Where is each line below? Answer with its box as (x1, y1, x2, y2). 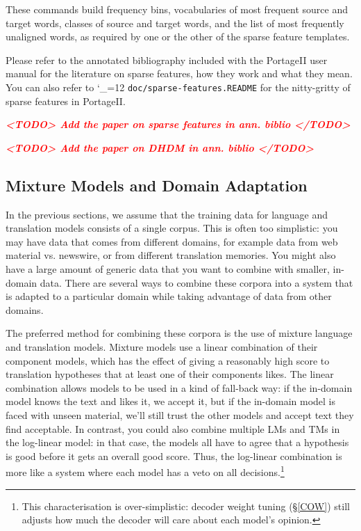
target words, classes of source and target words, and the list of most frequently (6, 15, 344, 30)
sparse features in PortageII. (6, 93, 126, 108)
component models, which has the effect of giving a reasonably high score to (6, 353, 330, 367)
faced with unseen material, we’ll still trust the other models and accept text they (6, 407, 354, 422)
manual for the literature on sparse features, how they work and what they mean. (6, 66, 353, 81)
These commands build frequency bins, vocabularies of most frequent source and (6, 2, 348, 16)
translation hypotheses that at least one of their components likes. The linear (6, 367, 334, 381)
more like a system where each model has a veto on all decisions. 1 (6, 463, 285, 479)
